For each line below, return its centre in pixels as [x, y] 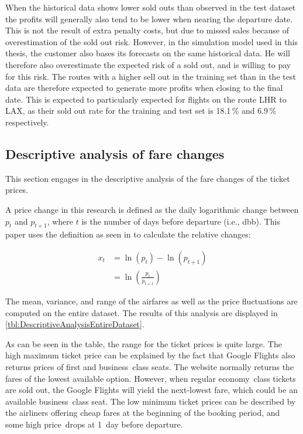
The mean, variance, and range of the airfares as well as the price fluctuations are [151, 301]
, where [60, 221]
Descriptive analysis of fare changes [115, 153]
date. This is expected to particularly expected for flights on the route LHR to [146, 99]
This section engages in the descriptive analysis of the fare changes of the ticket [148, 178]
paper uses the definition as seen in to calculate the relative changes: [128, 234]
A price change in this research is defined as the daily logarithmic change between [152, 209]
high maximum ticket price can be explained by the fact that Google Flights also [150, 355]
